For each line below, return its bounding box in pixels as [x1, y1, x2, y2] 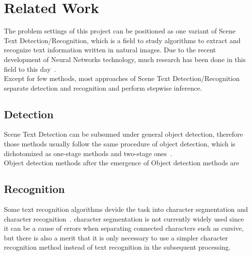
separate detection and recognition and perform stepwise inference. [4, 82, 202, 93]
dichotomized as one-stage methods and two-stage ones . [4, 148, 173, 158]
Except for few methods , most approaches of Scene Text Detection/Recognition [4, 73, 240, 83]
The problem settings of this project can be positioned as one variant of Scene [4, 26, 236, 36]
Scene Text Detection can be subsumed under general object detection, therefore [4, 129, 243, 139]
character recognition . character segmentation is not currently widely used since [4, 213, 244, 223]
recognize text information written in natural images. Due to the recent [4, 45, 216, 55]
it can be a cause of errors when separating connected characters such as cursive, [4, 223, 244, 233]
